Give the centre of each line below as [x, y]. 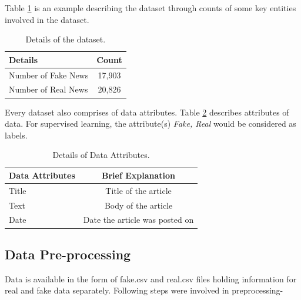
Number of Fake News [49, 75]
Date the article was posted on [138, 220]
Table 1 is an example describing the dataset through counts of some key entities [150, 8]
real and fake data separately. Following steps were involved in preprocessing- [144, 290]
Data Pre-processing [68, 254]
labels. [16, 135]
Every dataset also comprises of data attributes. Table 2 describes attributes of [147, 112]
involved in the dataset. [47, 19]
